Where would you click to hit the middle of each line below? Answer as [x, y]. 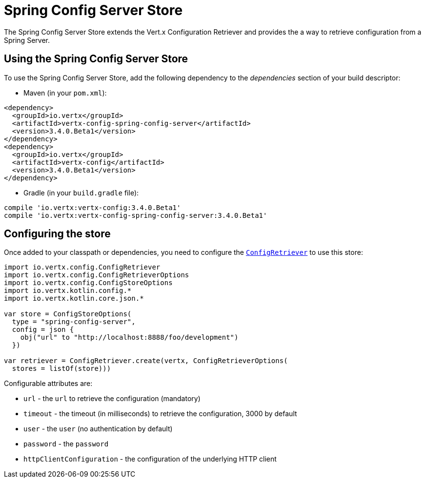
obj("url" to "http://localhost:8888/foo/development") [129, 337]
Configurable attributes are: [48, 384]
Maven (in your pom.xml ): [65, 93]
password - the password [66, 444]
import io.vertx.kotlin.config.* [68, 291]
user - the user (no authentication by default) [98, 429]
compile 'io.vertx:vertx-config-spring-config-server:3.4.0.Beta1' [136, 215]
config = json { [43, 330]
